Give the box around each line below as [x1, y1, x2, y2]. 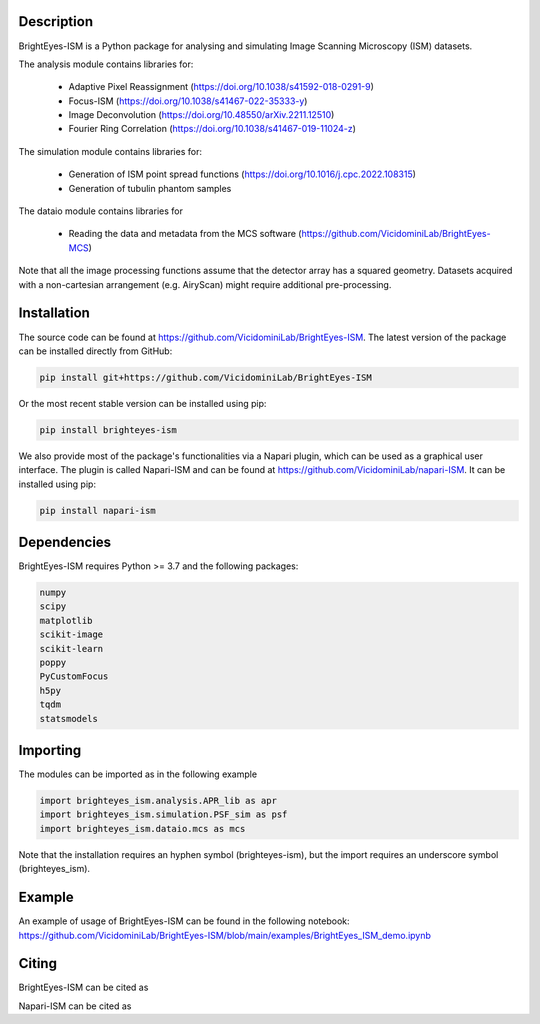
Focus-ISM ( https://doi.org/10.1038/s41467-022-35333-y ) [68, 95, 308, 107]
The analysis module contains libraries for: [18, 58, 194, 70]
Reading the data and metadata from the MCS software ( [68, 228, 302, 240]
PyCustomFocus [39, 671, 109, 682]
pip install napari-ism [39, 505, 157, 516]
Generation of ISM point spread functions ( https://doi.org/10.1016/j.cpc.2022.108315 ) [68, 168, 417, 180]
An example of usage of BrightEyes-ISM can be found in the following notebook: [18, 915, 350, 927]
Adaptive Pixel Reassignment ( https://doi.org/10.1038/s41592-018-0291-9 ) [68, 81, 375, 93]
